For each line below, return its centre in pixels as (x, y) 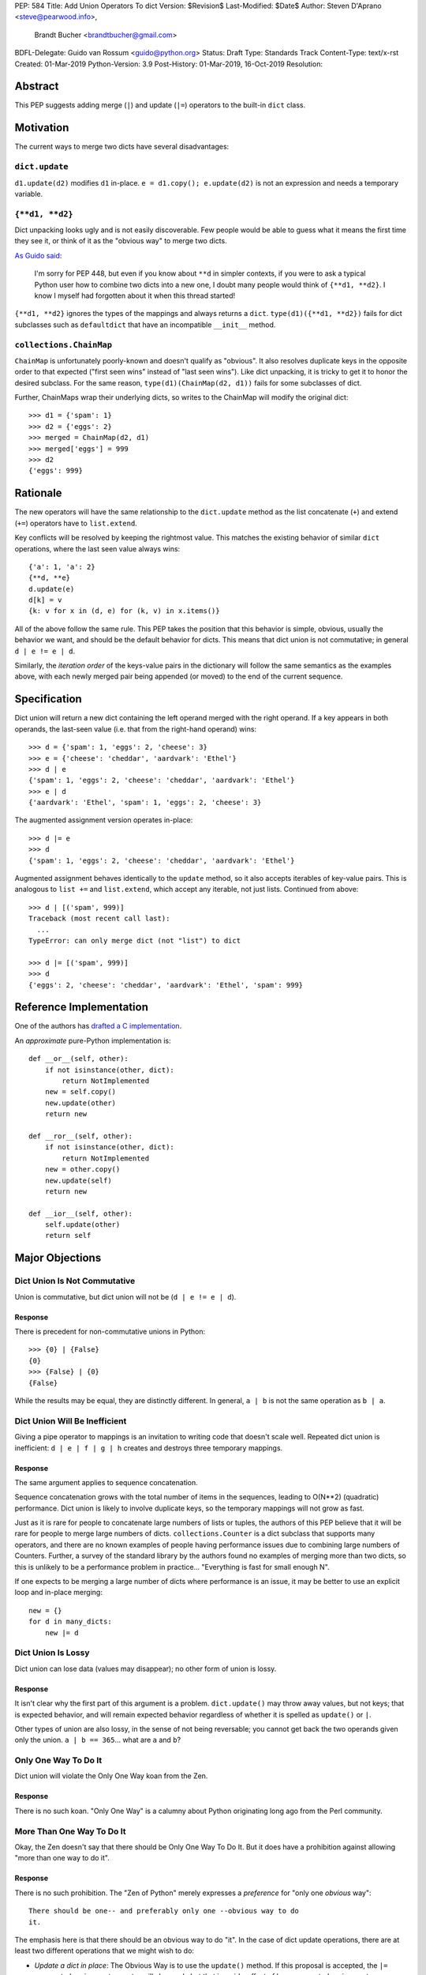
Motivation (42, 128)
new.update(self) (78, 1180)
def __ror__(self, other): (81, 1136)
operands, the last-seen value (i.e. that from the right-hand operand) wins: (135, 729)
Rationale (38, 493)
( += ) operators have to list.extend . (76, 523)
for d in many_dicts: (70, 1622)
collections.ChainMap (63, 345)
